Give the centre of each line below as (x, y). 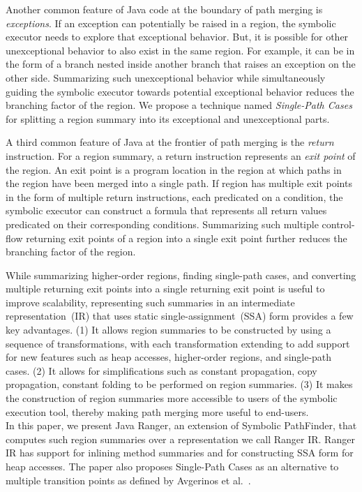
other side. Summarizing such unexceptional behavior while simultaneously (166, 77)
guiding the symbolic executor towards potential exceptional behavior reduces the (180, 91)
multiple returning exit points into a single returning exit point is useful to (165, 289)
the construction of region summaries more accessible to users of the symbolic (172, 398)
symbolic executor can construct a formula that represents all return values (166, 210)
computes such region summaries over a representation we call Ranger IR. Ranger (180, 439)
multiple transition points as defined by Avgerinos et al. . (128, 480)
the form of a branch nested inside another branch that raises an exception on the (181, 64)
